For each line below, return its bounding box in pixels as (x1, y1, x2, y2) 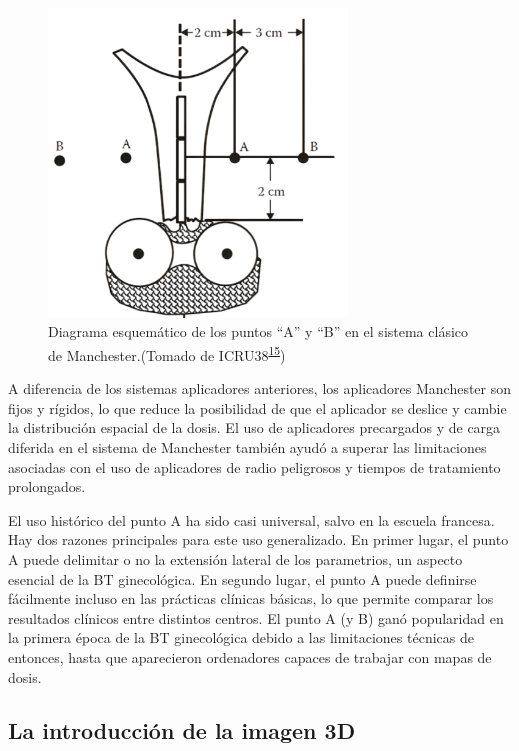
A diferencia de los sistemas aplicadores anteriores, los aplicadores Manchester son (8, 378, 512, 399)
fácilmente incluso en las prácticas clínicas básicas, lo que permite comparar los (8, 588, 494, 609)
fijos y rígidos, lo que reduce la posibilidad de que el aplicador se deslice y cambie (8, 397, 507, 418)
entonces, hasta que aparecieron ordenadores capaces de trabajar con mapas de (8, 646, 492, 667)
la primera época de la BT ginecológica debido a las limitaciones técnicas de (8, 627, 474, 648)
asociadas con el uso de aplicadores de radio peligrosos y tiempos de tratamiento (8, 456, 501, 477)
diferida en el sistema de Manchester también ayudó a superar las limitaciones (8, 436, 487, 457)
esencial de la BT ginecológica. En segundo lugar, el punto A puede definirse (8, 568, 477, 589)
